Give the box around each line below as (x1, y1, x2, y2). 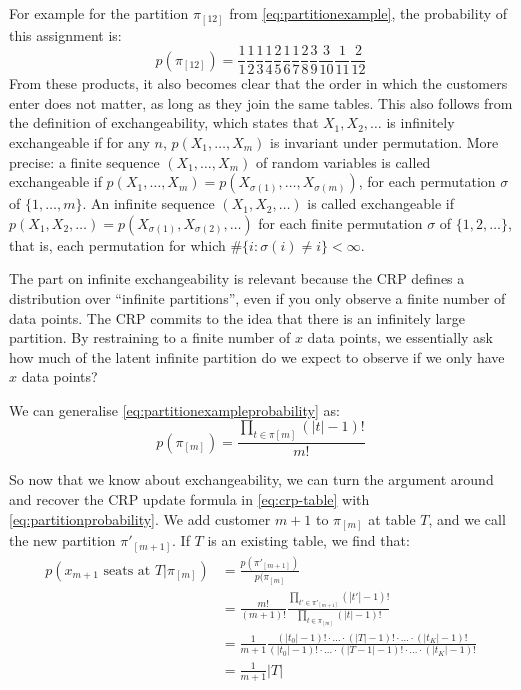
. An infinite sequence (82, 193, 215, 214)
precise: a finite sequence (9, 151, 160, 172)
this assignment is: (9, 24, 122, 45)
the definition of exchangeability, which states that (9, 112, 319, 133)
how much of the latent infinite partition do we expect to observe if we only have (9, 346, 505, 367)
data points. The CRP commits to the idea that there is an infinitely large (9, 307, 466, 328)
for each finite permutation (258, 212, 423, 233)
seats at (103, 563, 151, 578)
